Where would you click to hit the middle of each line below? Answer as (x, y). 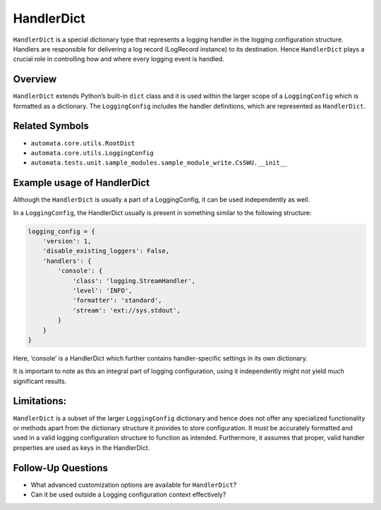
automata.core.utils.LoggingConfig (92, 153)
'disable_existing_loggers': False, (106, 251)
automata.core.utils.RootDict (83, 143)
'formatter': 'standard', (117, 300)
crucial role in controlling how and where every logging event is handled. (119, 59)
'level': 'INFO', (102, 290)
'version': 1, (67, 241)
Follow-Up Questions (61, 468)
